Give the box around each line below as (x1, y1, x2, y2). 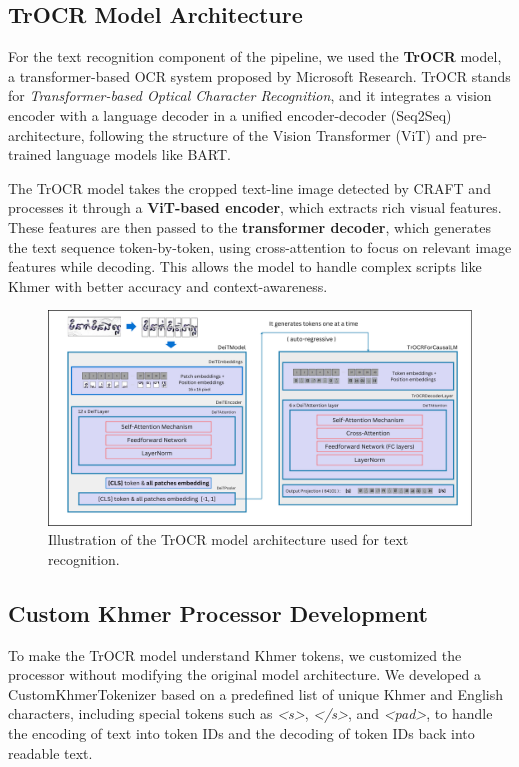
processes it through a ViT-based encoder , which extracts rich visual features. (8, 197, 502, 218)
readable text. (8, 742, 93, 763)
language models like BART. (56, 144, 231, 165)
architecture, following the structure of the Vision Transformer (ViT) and (8, 124, 459, 145)
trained (8, 144, 52, 165)
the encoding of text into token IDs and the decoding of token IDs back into (8, 723, 475, 743)
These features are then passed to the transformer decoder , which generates (8, 216, 491, 237)
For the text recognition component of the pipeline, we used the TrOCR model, (8, 46, 502, 67)
